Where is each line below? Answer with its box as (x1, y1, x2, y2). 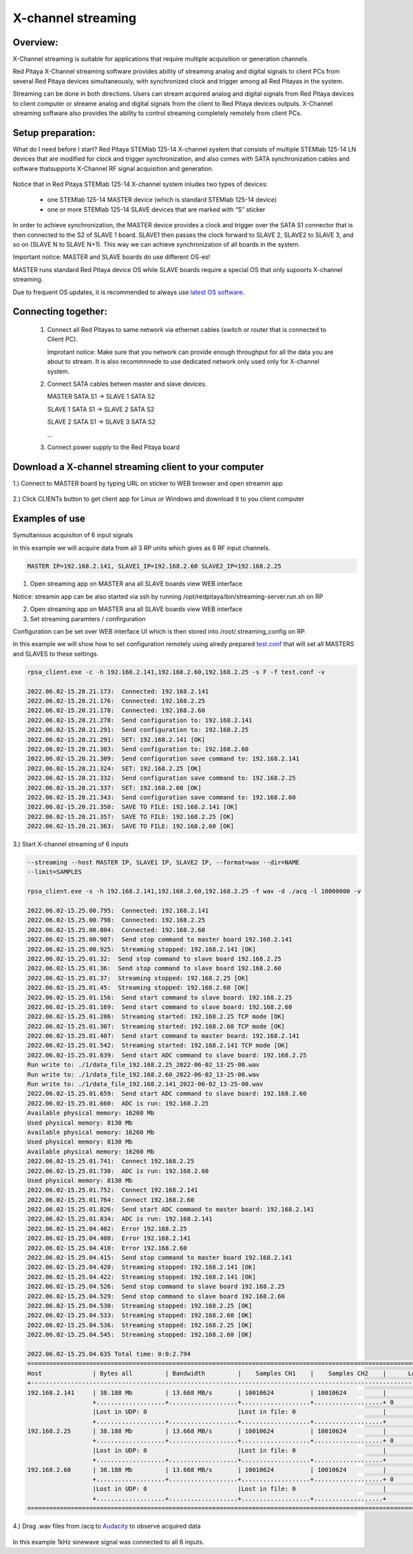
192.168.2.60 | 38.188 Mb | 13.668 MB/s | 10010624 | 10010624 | (27, 1466, 387, 1473)
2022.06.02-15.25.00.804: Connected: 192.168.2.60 (27, 926, 206, 933)
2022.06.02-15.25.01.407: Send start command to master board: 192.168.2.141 (27, 1032, 299, 1040)
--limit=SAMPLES (27, 868, 83, 876)
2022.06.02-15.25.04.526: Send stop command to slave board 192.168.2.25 (27, 1283, 286, 1291)
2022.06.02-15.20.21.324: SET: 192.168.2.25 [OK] (27, 765, 202, 772)
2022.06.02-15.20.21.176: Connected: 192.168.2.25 (27, 696, 206, 705)
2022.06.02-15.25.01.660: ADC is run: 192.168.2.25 (27, 1099, 209, 1107)
